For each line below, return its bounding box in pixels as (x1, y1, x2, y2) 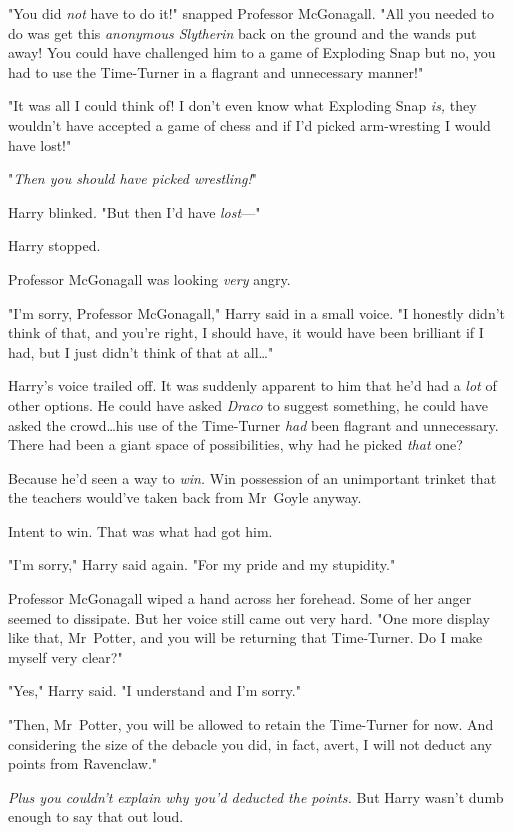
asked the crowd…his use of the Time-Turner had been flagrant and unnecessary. (8, 414, 499, 435)
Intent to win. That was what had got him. (8, 520, 273, 541)
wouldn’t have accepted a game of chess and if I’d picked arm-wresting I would (8, 114, 491, 135)
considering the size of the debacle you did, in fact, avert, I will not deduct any (8, 733, 493, 754)
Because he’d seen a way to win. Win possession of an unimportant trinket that (8, 467, 497, 488)
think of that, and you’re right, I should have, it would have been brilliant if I (8, 322, 484, 343)
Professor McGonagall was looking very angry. (8, 268, 291, 289)
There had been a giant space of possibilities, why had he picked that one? (8, 434, 463, 455)
